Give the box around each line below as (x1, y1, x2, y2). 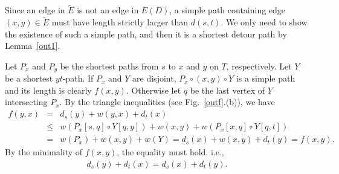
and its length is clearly (5, 83, 92, 96)
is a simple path (236, 72, 295, 85)
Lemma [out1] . (5, 39, 60, 52)
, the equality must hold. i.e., (117, 146, 224, 158)
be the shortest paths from (60, 59, 159, 72)
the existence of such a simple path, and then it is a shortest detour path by (5, 27, 287, 40)
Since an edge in (5, 4, 65, 16)
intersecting (5, 95, 48, 108)
